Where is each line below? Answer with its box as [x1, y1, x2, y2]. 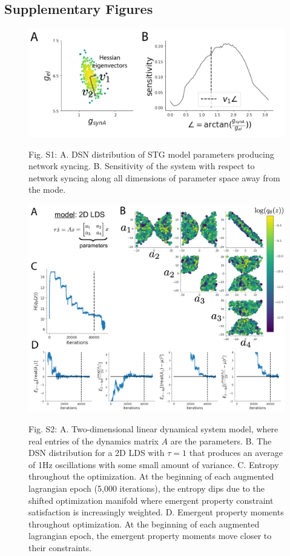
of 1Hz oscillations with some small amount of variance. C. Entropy [28, 458, 279, 471]
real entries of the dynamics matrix [28, 434, 159, 447]
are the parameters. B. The [170, 434, 272, 447]
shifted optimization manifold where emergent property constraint [28, 494, 274, 506]
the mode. [28, 183, 66, 196]
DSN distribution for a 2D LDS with [28, 446, 165, 459]
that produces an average [189, 446, 283, 459]
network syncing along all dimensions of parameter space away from [28, 171, 280, 184]
